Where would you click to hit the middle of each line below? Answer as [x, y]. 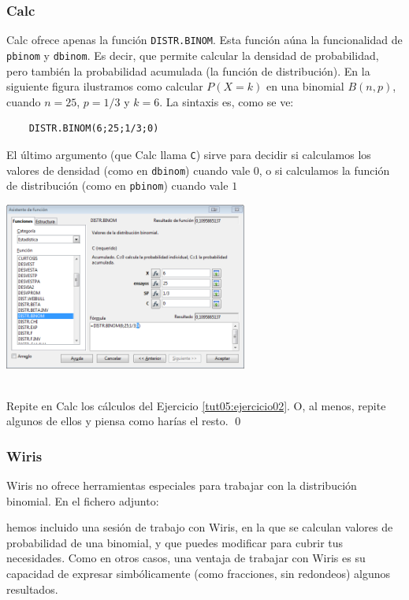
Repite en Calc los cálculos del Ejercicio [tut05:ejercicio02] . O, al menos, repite [196, 405]
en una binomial [305, 86]
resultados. [32, 589]
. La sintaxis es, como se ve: [227, 101]
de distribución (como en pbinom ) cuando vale [117, 185]
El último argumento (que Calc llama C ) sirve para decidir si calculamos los [189, 154]
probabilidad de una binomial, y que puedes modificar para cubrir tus [175, 542]
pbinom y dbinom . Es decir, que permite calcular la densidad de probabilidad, [193, 55]
